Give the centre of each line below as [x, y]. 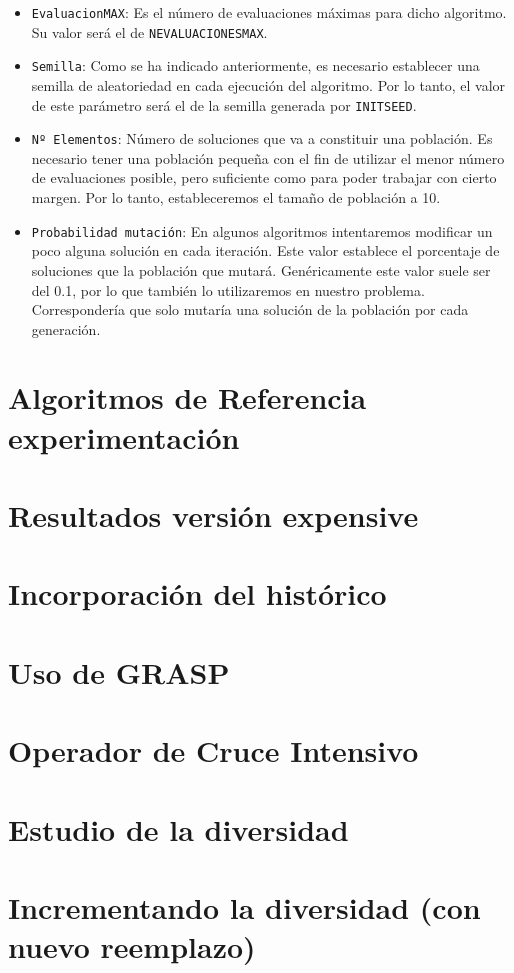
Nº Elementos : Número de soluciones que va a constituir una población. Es [262, 138]
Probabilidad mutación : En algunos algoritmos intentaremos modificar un [262, 230]
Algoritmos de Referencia [187, 397]
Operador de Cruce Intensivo [213, 750]
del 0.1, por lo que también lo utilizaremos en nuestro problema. [228, 289]
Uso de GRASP [119, 671]
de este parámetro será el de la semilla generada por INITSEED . [224, 104]
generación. [66, 328]
